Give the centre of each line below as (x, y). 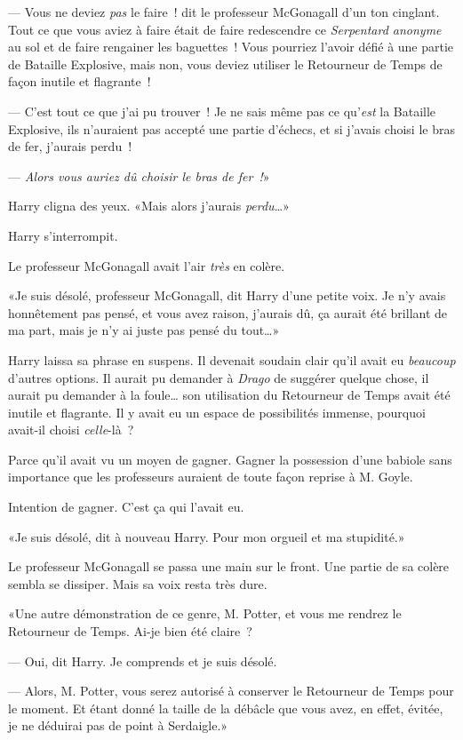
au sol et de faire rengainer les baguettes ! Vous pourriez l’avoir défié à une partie (231, 47)
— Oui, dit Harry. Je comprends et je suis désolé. (143, 660)
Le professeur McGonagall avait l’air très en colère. (147, 265)
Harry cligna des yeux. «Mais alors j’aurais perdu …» (149, 206)
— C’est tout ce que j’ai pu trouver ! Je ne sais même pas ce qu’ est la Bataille (222, 111)
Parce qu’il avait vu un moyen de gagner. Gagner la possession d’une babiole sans (230, 459)
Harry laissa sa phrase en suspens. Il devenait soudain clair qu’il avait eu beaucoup (232, 359)
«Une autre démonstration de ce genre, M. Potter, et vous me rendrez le (205, 613)
